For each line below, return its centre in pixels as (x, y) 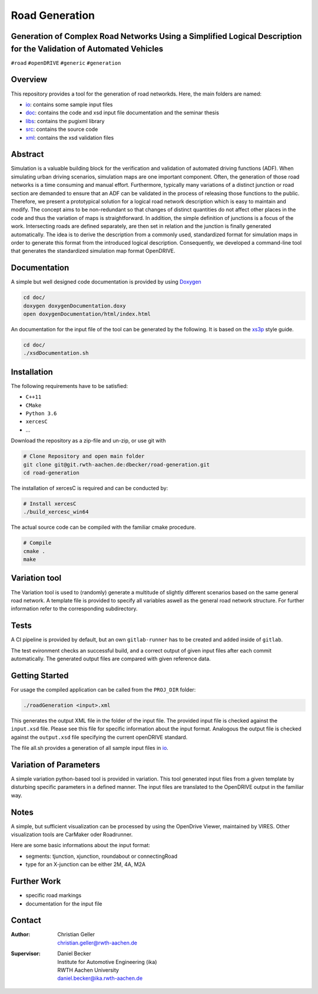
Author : (21, 934)
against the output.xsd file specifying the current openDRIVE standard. (99, 737)
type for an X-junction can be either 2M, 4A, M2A (86, 864)
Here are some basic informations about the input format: (80, 845)
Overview (29, 80)
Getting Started (40, 675)
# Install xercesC (50, 503)
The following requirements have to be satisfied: (69, 386)
